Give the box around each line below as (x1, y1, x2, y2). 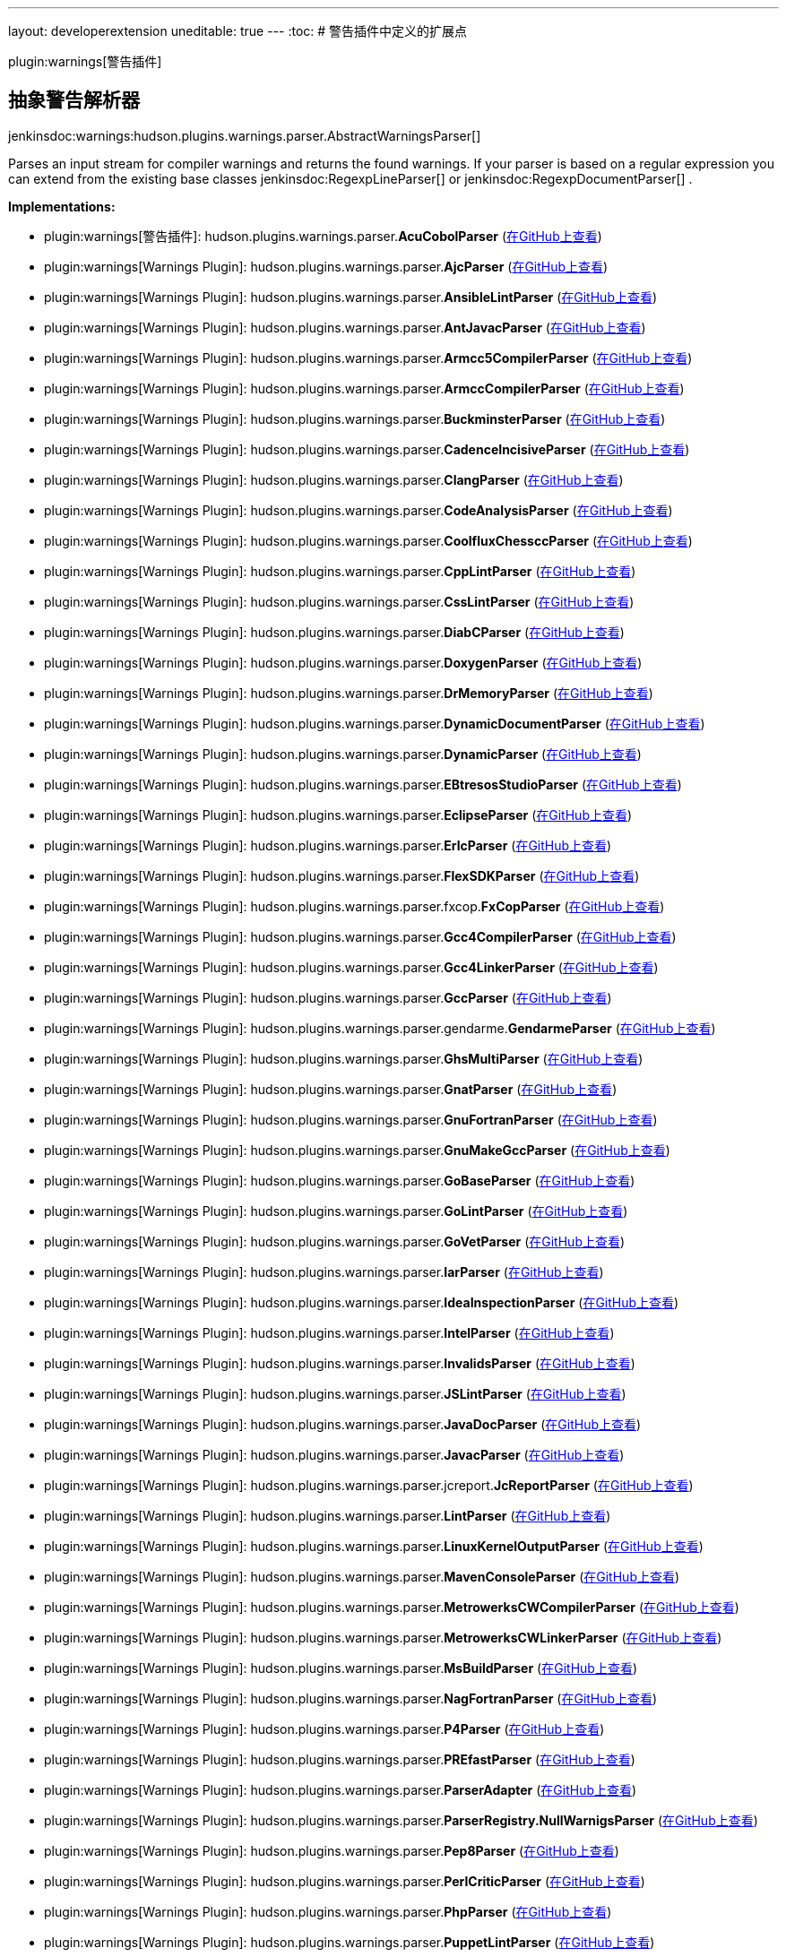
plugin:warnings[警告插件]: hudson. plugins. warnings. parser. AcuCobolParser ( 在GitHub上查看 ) (44, 228, 602, 244)
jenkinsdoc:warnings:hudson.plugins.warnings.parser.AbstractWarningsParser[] (8, 127, 481, 143)
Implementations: (8, 198, 116, 214)
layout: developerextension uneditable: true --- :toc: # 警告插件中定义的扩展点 (8, 23, 468, 39)
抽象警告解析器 (8, 89, 140, 112)
